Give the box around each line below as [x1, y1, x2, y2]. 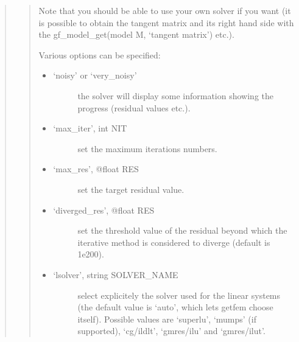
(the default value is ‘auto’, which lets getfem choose [77, 301, 273, 313]
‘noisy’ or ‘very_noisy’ [53, 69, 137, 82]
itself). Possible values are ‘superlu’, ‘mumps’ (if [77, 312, 256, 325]
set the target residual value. [77, 183, 185, 195]
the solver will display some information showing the [77, 89, 273, 102]
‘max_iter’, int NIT [53, 122, 127, 134]
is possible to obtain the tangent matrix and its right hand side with [38, 16, 294, 29]
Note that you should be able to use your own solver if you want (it [38, 4, 291, 16]
